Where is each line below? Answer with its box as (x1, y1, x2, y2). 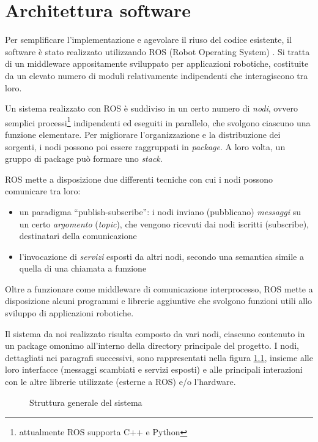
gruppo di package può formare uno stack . (5, 152, 163, 165)
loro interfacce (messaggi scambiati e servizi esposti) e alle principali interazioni (5, 363, 303, 376)
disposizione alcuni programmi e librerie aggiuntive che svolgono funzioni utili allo (5, 294, 312, 307)
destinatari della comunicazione (19, 229, 137, 242)
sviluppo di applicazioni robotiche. (5, 307, 134, 319)
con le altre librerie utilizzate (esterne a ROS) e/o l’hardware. (5, 375, 236, 388)
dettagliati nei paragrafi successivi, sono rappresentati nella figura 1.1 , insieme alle (5, 351, 313, 364)
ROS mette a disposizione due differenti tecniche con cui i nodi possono (5, 172, 273, 185)
